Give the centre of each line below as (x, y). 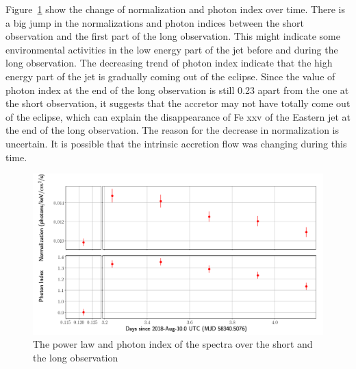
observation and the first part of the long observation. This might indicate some (173, 36)
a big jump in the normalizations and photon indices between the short (155, 22)
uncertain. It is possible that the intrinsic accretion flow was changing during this (176, 143)
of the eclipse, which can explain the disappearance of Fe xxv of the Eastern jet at (178, 116)
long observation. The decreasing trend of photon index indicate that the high (169, 63)
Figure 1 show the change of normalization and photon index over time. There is (175, 9)
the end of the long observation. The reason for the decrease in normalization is (172, 130)
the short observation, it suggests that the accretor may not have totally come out (178, 103)
